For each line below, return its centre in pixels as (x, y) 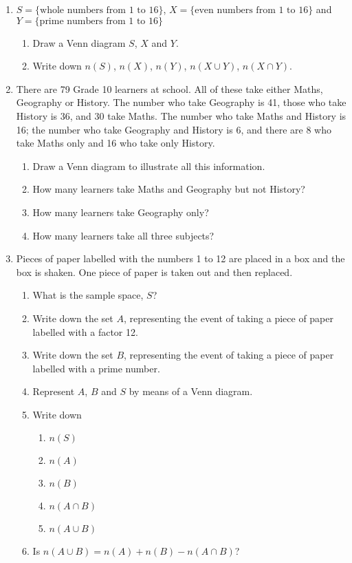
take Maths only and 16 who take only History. (115, 143)
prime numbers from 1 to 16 (99, 21)
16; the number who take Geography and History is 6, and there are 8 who (174, 129)
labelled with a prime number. (96, 368)
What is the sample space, (88, 295)
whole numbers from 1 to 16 (99, 10)
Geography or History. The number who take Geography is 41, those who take (181, 102)
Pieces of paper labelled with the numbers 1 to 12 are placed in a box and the (180, 258)
